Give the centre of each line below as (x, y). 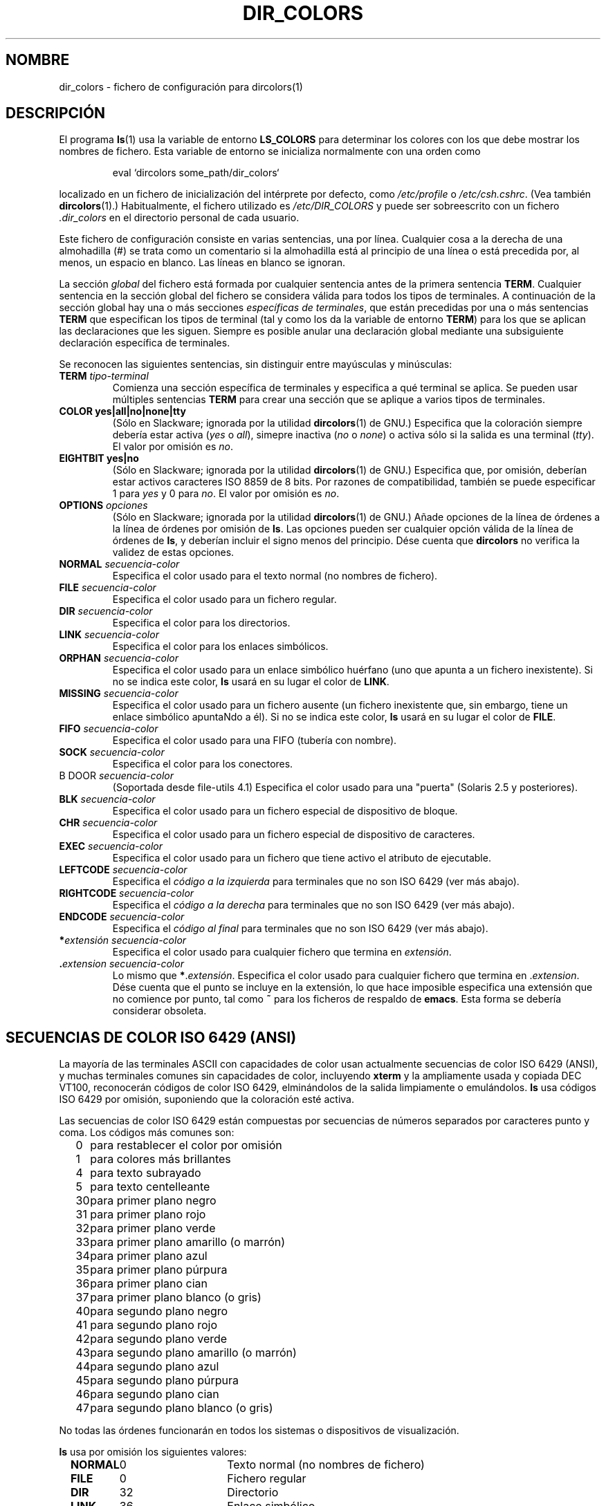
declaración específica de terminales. (145, 343)
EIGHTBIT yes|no (99, 458)
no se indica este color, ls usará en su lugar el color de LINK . (251, 682)
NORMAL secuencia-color (119, 564)
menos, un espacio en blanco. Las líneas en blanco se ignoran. (202, 263)
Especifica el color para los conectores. (203, 764)
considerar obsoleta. (159, 1011)
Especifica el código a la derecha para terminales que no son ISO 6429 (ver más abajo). (314, 905)
